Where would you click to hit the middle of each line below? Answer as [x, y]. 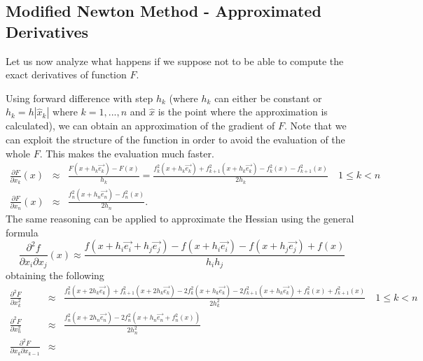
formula [22, 232]
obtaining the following [55, 275]
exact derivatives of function [66, 75]
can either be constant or [268, 98]
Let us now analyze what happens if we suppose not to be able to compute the [175, 61]
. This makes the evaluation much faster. [127, 153]
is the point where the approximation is [243, 112]
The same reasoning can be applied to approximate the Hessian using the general [180, 219]
